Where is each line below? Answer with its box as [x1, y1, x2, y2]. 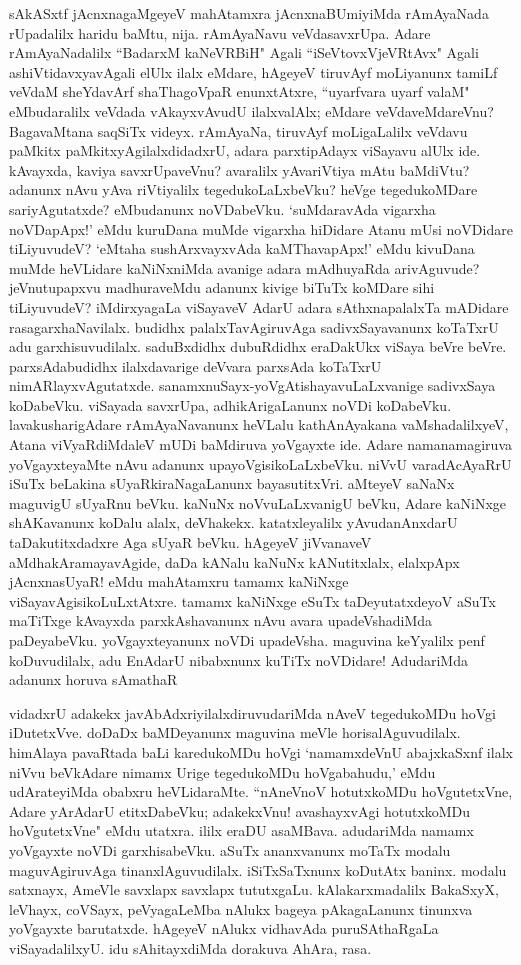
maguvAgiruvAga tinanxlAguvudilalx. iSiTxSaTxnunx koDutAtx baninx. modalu [9, 859, 507, 880]
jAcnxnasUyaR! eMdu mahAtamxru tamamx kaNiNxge [9, 571, 349, 592]
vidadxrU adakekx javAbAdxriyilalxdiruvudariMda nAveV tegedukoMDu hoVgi [9, 702, 496, 723]
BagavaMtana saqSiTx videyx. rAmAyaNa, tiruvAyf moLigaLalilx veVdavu [9, 120, 468, 141]
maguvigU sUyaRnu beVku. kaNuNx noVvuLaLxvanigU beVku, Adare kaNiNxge [9, 492, 506, 513]
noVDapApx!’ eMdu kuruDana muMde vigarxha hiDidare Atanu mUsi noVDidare [9, 218, 513, 239]
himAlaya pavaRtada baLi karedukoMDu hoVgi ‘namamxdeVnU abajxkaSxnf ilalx [9, 741, 513, 762]
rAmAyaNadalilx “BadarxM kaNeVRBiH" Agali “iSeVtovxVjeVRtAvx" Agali [9, 42, 479, 63]
